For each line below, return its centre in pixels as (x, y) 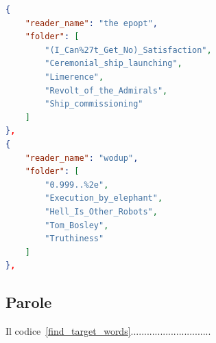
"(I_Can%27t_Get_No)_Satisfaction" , (128, 50)
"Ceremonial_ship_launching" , (113, 64)
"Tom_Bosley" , (77, 225)
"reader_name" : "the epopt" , (91, 23)
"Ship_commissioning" (94, 104)
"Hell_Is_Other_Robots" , (101, 211)
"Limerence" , (74, 77)
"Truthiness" (74, 239)
